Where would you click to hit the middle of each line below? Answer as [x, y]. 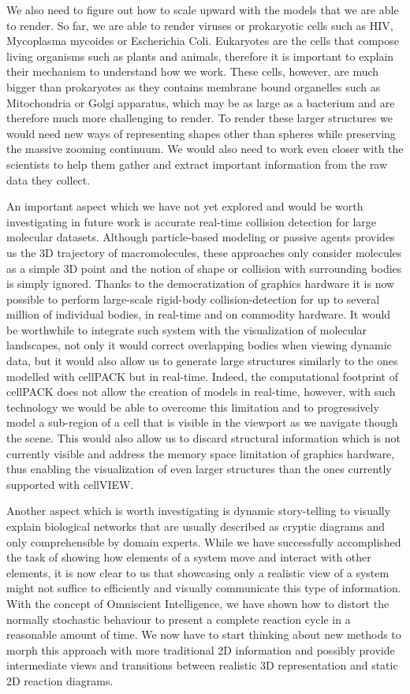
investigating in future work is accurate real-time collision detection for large [192, 221]
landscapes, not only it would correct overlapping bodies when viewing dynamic [199, 345]
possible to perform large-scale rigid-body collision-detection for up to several [193, 298]
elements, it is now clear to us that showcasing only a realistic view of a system [198, 572]
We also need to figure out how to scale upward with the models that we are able [203, 9]
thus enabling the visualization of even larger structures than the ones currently [199, 469]
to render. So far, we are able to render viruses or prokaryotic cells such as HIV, [200, 25]
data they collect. [48, 179]
